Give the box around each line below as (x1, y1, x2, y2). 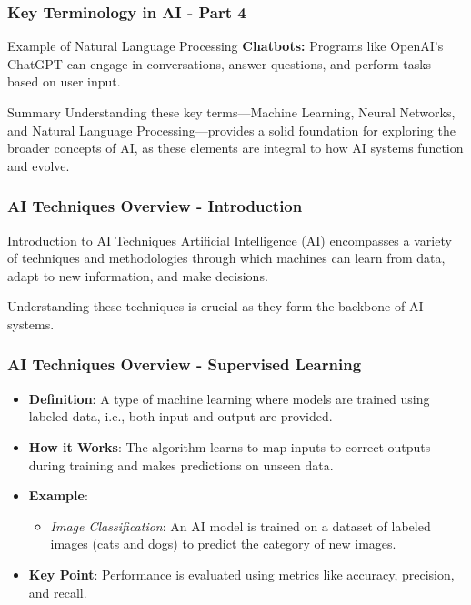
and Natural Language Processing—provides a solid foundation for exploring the (7, 120, 456, 139)
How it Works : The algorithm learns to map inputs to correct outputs (28, 437, 431, 456)
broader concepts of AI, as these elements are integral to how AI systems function (7, 138, 464, 157)
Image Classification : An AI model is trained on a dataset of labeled (50, 516, 431, 535)
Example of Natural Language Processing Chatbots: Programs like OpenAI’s (7, 36, 444, 55)
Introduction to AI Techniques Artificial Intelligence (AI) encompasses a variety (7, 230, 452, 249)
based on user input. (7, 72, 121, 91)
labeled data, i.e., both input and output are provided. (28, 407, 333, 426)
